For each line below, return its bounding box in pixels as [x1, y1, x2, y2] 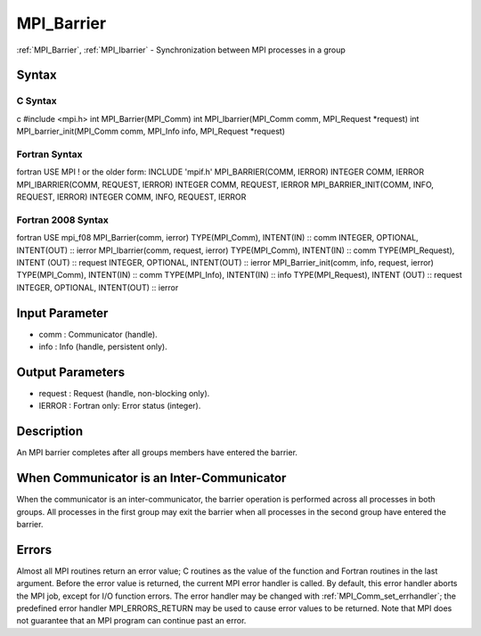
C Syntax [16, 94, 57, 107]
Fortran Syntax [16, 148, 83, 160]
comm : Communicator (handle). [38, 329, 158, 339]
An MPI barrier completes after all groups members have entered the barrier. [16, 447, 298, 458]
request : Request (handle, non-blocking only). [38, 387, 210, 398]
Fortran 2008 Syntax [16, 214, 109, 226]
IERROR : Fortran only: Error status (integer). [38, 401, 201, 412]
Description [16, 424, 84, 439]
